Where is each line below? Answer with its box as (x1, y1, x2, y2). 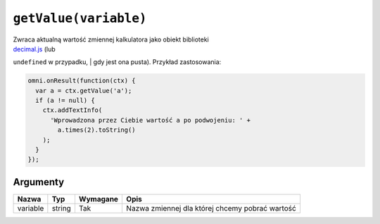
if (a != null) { (35, 97, 95, 105)
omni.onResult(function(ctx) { (27, 77, 137, 85)
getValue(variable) (13, 11, 147, 26)
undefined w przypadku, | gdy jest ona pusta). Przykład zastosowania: (13, 58, 222, 66)
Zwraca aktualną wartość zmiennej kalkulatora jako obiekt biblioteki (13, 35, 209, 44)
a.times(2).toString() (57, 126, 137, 134)
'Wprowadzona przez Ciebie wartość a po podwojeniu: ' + (50, 116, 251, 124)
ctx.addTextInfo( (42, 106, 103, 114)
